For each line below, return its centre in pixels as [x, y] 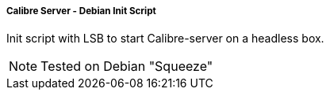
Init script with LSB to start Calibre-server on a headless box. [165, 39]
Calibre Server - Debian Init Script [81, 11]
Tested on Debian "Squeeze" [127, 66]
